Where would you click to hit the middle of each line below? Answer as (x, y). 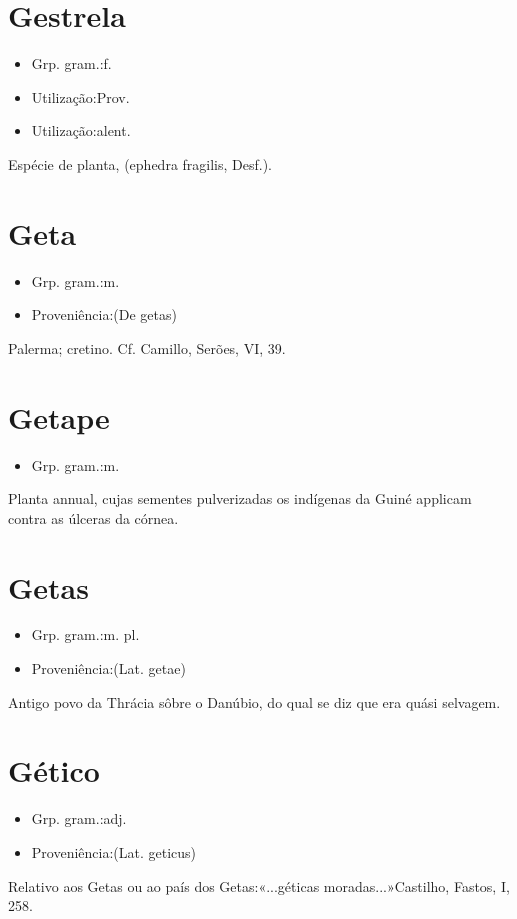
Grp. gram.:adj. (79, 818)
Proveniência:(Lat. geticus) (114, 851)
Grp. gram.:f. (71, 63)
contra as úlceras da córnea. (93, 517)
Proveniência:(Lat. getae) (108, 668)
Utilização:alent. (81, 130)
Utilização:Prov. (80, 96)
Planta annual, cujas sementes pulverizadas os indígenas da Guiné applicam (240, 498)
